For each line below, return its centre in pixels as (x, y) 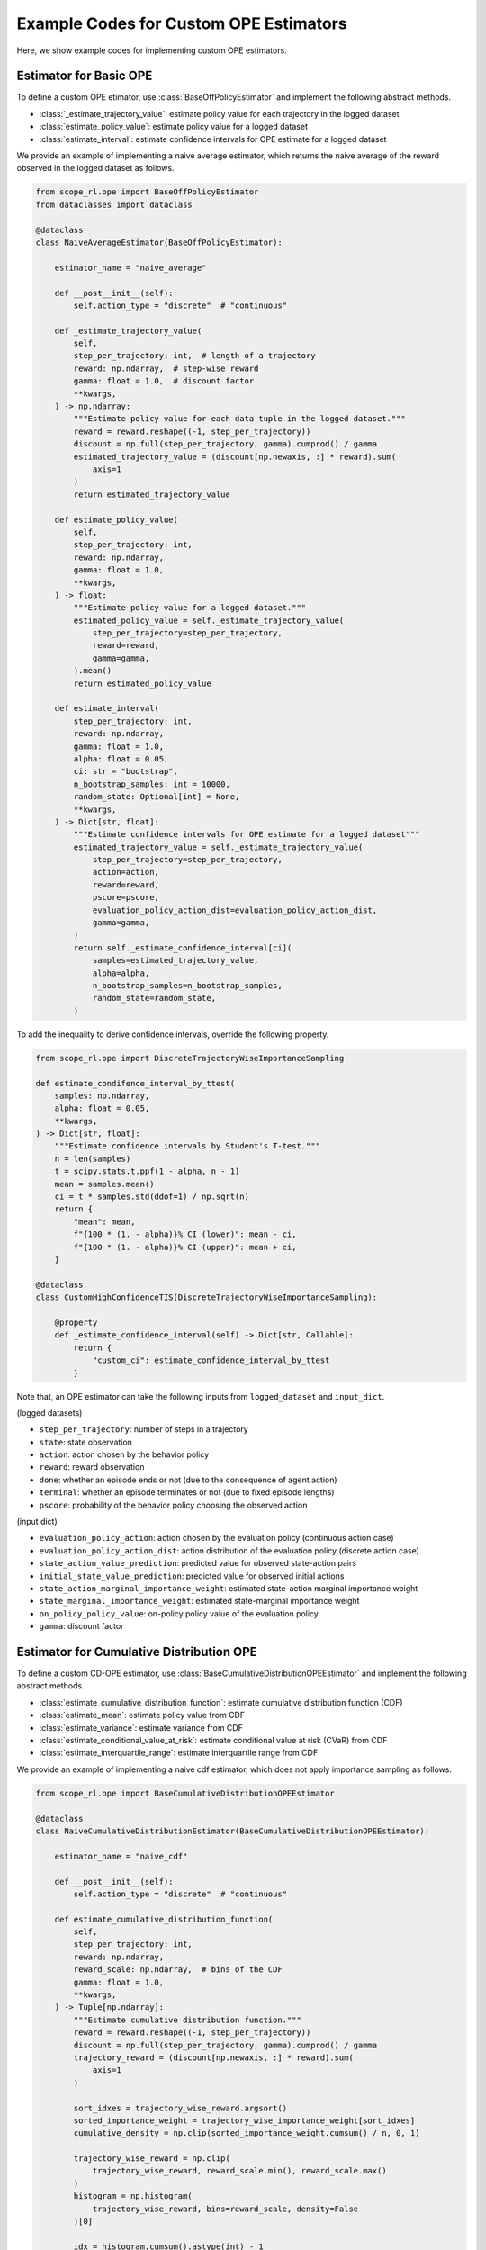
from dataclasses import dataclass (114, 204)
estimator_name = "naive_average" (130, 267)
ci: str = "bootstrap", (126, 771)
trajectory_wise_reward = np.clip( (152, 2159)
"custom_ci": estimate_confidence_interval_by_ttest (211, 1360)
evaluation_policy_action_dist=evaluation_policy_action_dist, (235, 910)
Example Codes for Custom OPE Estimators (182, 23)
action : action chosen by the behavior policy (124, 1454)
